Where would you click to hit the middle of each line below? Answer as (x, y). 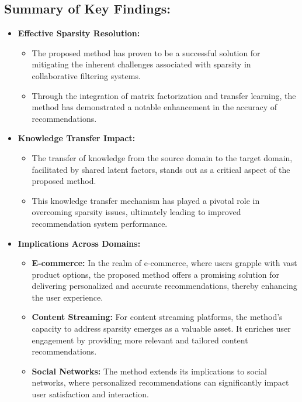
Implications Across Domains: (79, 243)
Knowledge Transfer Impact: (77, 138)
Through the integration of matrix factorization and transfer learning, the (164, 95)
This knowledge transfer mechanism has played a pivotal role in (146, 200)
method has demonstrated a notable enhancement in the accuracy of (155, 107)
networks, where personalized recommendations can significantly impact (160, 382)
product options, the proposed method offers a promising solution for (155, 274)
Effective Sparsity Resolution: (79, 33)
